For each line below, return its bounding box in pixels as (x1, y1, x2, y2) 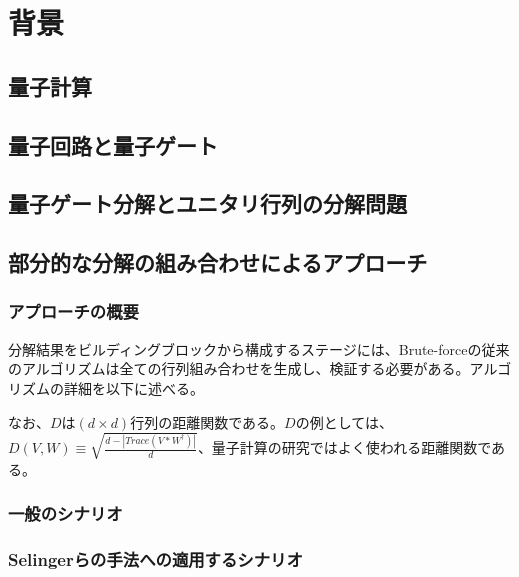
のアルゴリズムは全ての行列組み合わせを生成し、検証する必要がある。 (8, 358, 470, 379)
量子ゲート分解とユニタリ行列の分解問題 (8, 188, 407, 219)
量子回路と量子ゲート (8, 129, 218, 160)
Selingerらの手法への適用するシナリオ (8, 547, 303, 571)
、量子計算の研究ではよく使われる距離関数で (197, 437, 492, 458)
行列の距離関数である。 (130, 411, 285, 432)
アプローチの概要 (8, 299, 139, 324)
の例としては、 (295, 411, 393, 432)
